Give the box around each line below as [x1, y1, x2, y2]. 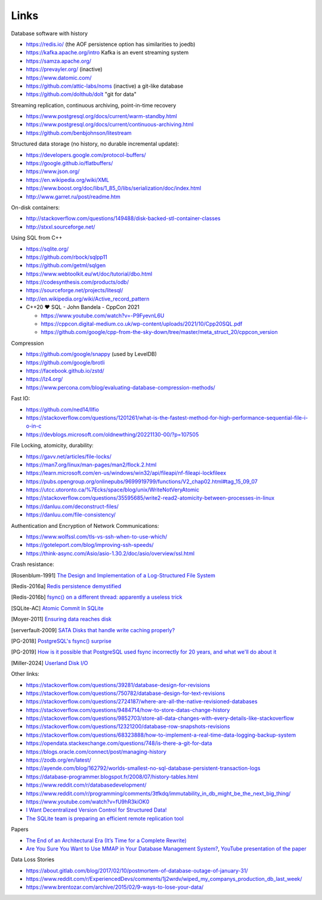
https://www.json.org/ [26, 168, 80, 175]
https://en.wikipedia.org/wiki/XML [26, 176, 110, 183]
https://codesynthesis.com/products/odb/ [26, 279, 129, 286]
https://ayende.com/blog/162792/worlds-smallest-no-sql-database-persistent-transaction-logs [26, 765, 261, 772]
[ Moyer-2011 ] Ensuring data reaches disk [11, 616, 112, 623]
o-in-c [26, 422, 42, 429]
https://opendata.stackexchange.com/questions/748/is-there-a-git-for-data [26, 740, 212, 747]
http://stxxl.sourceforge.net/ [26, 223, 95, 230]
